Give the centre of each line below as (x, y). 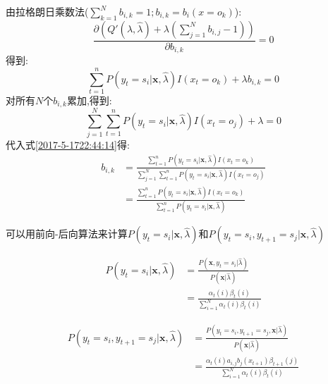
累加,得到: (89, 100)
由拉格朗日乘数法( (47, 11)
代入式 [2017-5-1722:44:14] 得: (68, 144)
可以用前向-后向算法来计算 (67, 234)
